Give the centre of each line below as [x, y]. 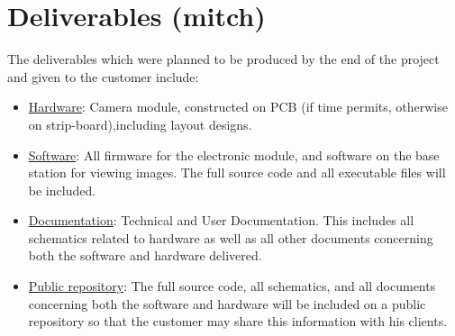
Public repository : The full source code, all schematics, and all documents [232, 286]
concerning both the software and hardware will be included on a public [227, 303]
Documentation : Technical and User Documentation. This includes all [221, 220]
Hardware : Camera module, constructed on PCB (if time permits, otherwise [238, 107]
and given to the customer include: [103, 76]
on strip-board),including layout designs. [140, 124]
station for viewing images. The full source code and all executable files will [237, 173]
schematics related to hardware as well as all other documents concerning [231, 237]
